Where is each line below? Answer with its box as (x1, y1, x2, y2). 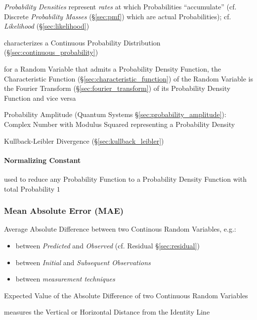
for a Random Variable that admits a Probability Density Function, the (4, 63, 221, 74)
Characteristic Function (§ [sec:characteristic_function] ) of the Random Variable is (4, 73, 253, 83)
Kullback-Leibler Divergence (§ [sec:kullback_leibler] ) (4, 135, 164, 146)
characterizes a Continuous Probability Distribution (4, 37, 161, 47)
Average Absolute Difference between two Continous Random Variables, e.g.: (4, 224, 236, 234)
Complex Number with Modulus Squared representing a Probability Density (4, 119, 235, 129)
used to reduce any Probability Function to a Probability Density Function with (4, 173, 247, 184)
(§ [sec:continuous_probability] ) (4, 47, 98, 57)
